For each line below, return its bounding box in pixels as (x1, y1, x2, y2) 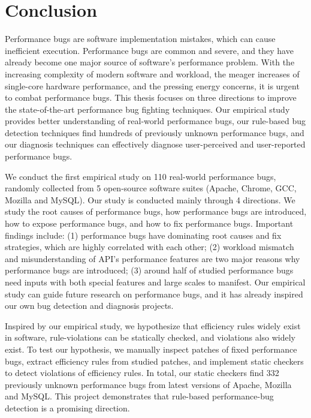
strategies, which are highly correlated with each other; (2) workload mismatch (5, 240, 294, 253)
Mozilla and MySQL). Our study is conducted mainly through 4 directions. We (5, 193, 295, 206)
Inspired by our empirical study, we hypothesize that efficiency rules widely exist (5, 319, 301, 332)
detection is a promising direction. (5, 401, 130, 414)
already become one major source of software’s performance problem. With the (5, 56, 295, 68)
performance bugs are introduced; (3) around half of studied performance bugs (5, 264, 294, 276)
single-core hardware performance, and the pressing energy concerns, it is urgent (5, 79, 300, 92)
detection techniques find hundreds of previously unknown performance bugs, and (5, 126, 304, 139)
